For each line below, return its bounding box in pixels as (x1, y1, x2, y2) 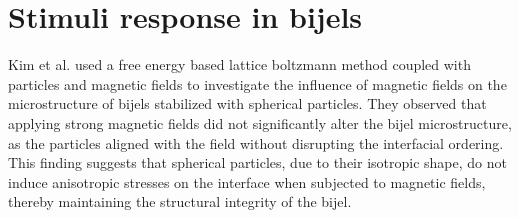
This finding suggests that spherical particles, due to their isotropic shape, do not (8, 152, 507, 173)
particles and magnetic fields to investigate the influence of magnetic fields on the (8, 73, 507, 94)
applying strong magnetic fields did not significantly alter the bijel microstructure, (8, 112, 512, 133)
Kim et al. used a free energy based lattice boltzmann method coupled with (8, 54, 471, 75)
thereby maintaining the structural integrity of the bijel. (8, 191, 352, 212)
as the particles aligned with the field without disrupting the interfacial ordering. (8, 132, 504, 153)
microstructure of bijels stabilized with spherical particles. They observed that (8, 93, 487, 114)
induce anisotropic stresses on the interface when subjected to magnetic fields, (8, 171, 486, 192)
